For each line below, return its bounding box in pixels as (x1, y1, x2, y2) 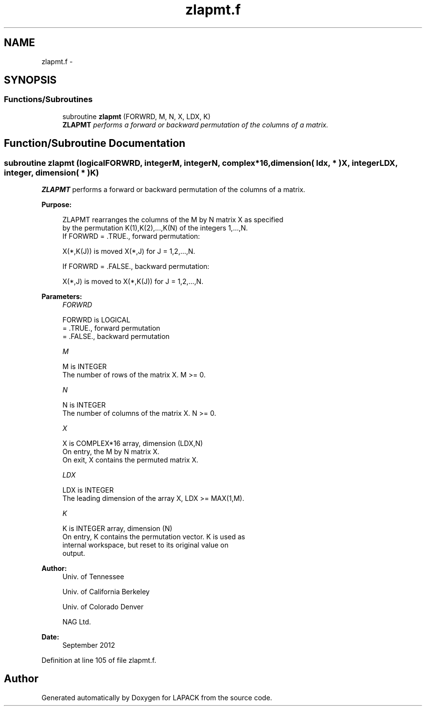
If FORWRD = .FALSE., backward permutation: (62, 262, 210, 271)
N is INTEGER (62, 401, 106, 409)
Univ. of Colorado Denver (62, 603, 144, 611)
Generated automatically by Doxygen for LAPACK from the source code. (41, 693, 272, 702)
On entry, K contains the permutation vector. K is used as (62, 532, 245, 541)
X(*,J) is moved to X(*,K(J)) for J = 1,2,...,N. (62, 277, 204, 286)
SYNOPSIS (4, 74, 57, 87)
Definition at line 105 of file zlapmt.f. (41, 656, 157, 665)
